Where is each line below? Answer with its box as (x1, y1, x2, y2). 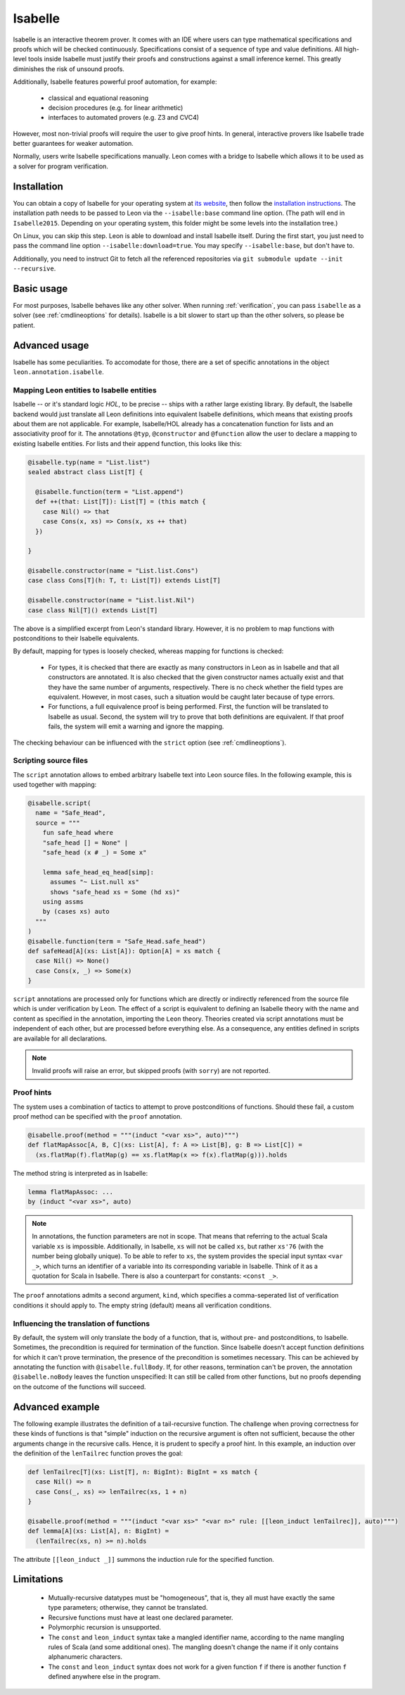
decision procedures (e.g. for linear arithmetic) (48, 103, 184, 112)
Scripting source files (13, 756, 88, 766)
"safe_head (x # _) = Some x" (42, 848, 147, 856)
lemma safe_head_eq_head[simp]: (42, 868, 155, 876)
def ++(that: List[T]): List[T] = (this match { (35, 497, 207, 506)
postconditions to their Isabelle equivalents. (13, 634, 140, 642)
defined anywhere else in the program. (48, 1672, 161, 1681)
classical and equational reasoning (48, 94, 149, 102)
